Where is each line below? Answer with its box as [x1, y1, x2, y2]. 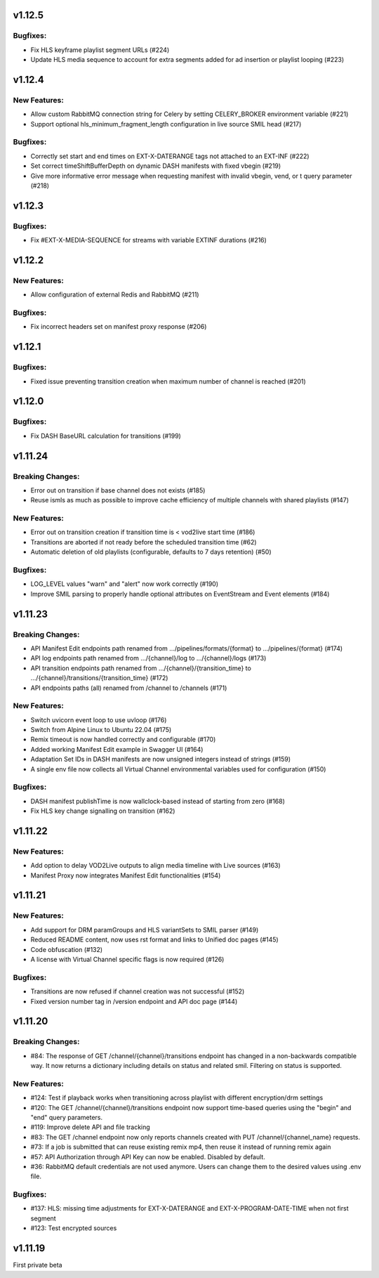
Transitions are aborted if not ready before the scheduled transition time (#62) [30, 537, 257, 546]
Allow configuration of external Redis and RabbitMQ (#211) [30, 290, 199, 299]
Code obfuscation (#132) [30, 945, 103, 953]
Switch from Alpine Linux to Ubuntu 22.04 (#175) [30, 726, 172, 734]
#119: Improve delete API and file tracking [30, 1123, 150, 1131]
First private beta [13, 1261, 62, 1270]
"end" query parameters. [30, 1114, 103, 1121]
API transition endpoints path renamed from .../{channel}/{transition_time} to [30, 664, 252, 672]
